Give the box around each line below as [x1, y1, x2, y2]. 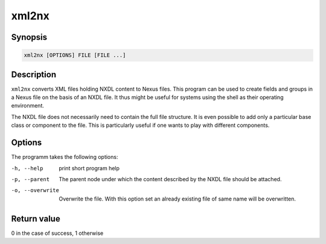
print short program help [59, 164, 120, 172]
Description [11, 69, 57, 80]
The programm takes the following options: [11, 153, 118, 161]
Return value [11, 213, 60, 223]
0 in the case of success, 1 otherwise [11, 230, 104, 237]
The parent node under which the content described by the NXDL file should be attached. [59, 175, 282, 182]
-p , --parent [11, 176, 50, 182]
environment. [11, 102, 45, 109]
